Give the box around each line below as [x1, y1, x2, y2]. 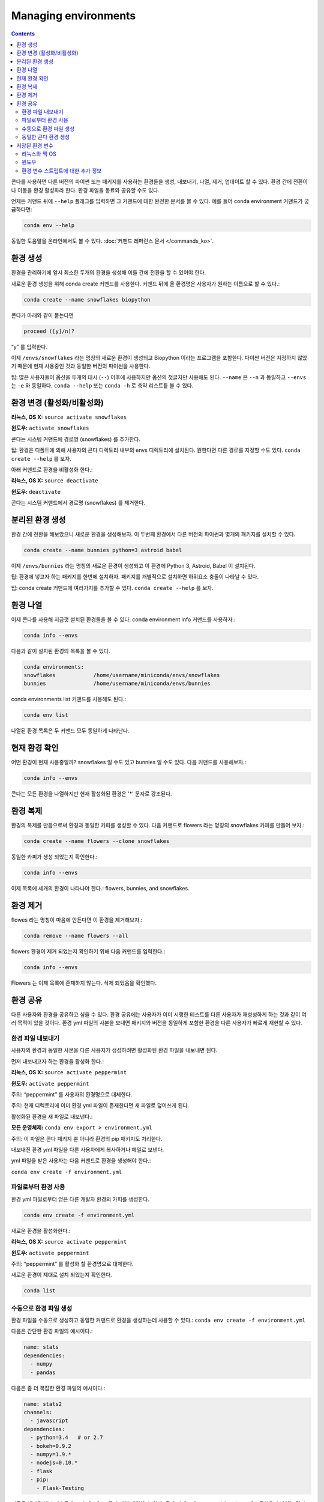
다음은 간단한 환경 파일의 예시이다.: [11, 1328, 93, 1335]
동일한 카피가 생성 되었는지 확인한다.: [11, 853, 98, 860]
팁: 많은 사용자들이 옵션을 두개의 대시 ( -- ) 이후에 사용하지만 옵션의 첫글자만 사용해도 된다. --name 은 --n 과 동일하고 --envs [11, 373, 307, 381]
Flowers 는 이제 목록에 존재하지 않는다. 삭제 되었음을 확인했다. [11, 979, 157, 987]
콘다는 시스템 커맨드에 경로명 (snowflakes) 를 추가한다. [11, 436, 141, 443]
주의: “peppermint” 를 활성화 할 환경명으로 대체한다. [11, 1260, 134, 1267]
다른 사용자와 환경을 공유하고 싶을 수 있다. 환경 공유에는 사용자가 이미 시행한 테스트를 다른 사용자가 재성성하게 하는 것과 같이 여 [11, 1011, 307, 1018]
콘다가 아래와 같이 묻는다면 [11, 311, 74, 318]
